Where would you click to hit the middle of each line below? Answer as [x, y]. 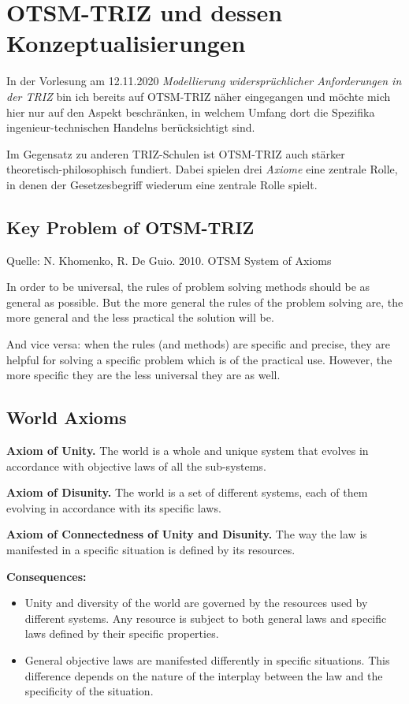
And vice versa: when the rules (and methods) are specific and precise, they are [199, 344]
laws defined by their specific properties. [122, 633]
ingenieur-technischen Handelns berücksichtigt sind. [131, 127]
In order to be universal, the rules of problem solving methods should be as [188, 287]
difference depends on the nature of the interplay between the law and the [204, 675]
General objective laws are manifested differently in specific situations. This [207, 659]
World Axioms [67, 417]
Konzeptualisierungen [126, 43]
